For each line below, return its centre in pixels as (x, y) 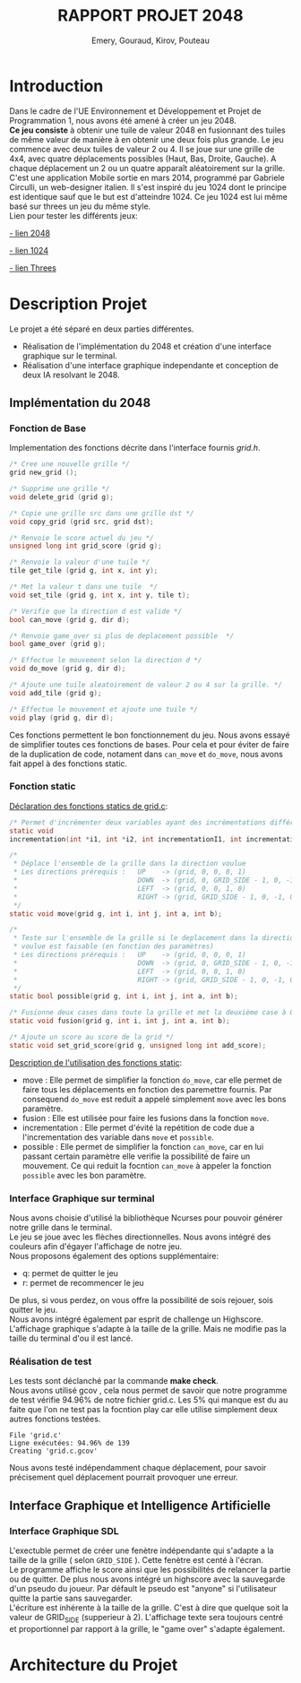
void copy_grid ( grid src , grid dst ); (82, 522)
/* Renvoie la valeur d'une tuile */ (80, 562)
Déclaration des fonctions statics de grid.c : (89, 806)
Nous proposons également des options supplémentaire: (114, 1256)
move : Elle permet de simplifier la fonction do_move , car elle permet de (152, 1080)
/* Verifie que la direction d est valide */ (95, 611)
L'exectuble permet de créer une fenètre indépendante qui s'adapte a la (142, 1550)
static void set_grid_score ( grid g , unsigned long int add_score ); (138, 1045)
